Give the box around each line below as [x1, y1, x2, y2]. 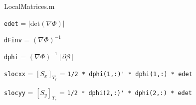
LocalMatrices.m [4, 1, 55, 11]
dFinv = [4, 34, 30, 45]
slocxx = [4, 68, 33, 78]
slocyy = [4, 87, 33, 97]
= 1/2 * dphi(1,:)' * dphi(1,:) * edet [59, 68, 193, 78]
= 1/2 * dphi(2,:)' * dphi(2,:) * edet [59, 87, 193, 97]
